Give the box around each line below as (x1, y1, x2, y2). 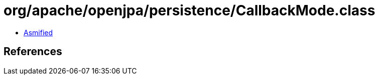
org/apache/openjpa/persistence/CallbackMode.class (4, 2, 375, 19)
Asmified (24, 28, 53, 37)
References (4, 45, 62, 58)
